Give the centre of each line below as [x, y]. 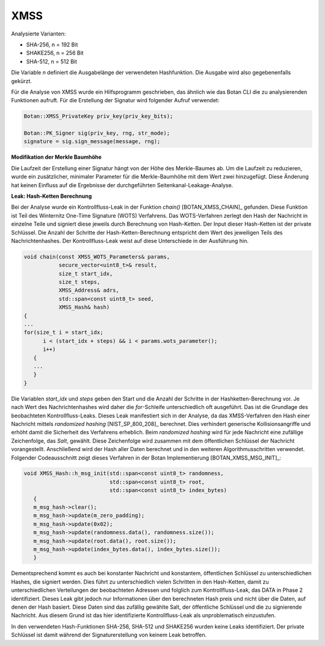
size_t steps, [79, 282]
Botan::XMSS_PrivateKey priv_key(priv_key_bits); [98, 116]
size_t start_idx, [86, 273]
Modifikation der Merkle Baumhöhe [56, 157]
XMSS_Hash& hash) [84, 307]
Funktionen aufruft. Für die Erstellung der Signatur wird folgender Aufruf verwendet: [115, 100]
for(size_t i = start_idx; [63, 333]
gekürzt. [22, 81]
